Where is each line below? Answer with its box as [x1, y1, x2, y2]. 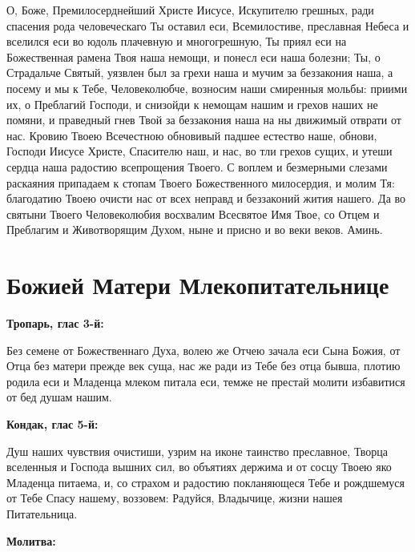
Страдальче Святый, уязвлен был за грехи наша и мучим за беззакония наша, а [6, 64, 393, 81]
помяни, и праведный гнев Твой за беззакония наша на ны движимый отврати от [6, 111, 401, 128]
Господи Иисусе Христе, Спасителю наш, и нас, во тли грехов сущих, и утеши [6, 143, 393, 159]
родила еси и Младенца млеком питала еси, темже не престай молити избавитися [6, 373, 405, 389]
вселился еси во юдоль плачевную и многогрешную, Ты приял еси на [6, 33, 347, 50]
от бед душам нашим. [6, 389, 112, 405]
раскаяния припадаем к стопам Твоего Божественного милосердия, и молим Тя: [6, 174, 395, 191]
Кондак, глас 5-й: [6, 416, 99, 432]
